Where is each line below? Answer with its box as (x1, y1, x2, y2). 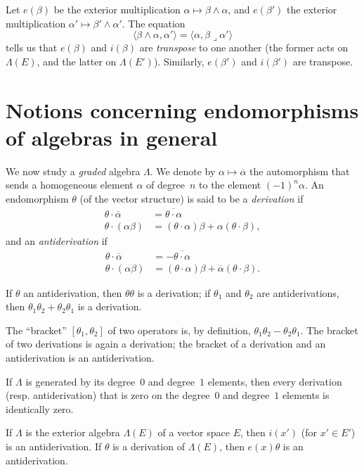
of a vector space (157, 425, 230, 440)
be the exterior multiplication (53, 2, 181, 16)
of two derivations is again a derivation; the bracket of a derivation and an (6, 336, 326, 351)
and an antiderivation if (6, 233, 108, 248)
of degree (146, 177, 185, 192)
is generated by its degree (25, 374, 136, 388)
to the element (199, 177, 261, 192)
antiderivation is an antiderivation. (6, 350, 155, 364)
